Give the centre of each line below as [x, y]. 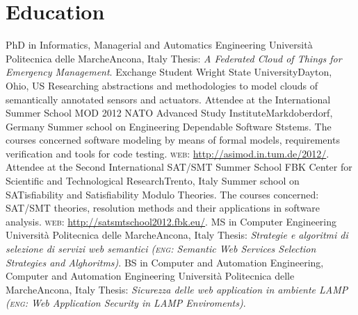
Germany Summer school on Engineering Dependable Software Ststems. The [169, 126]
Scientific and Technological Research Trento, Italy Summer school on [153, 181]
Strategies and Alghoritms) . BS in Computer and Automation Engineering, [165, 262]
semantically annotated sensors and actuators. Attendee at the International [168, 99]
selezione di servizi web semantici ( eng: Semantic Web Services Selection [161, 249]
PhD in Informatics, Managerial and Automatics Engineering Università [159, 45]
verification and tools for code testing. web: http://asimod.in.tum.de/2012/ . [168, 153]
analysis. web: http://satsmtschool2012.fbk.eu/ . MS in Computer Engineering [171, 221]
